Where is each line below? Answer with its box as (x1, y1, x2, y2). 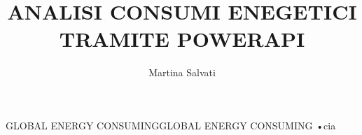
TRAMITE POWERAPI (59, 24, 305, 53)
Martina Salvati (148, 65, 216, 80)
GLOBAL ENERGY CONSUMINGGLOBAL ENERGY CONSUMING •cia (6, 118, 336, 132)
